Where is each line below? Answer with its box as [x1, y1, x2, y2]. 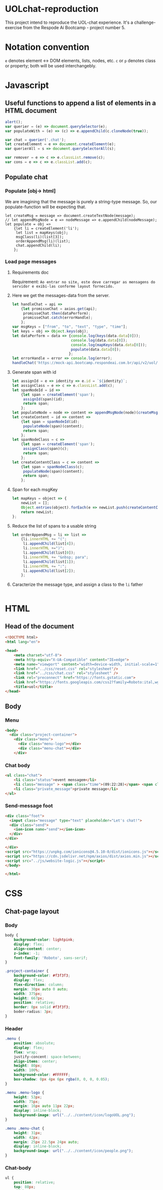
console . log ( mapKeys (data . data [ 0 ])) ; [71, 342, 147, 347]
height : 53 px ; [14, 1094, 42, 1100]
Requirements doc [12, 269, 49, 275]
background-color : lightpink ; [14, 938, 75, 942]
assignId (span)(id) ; [23, 397, 65, 401]
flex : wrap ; [14, 1050, 38, 1055]
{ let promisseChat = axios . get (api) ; [21, 306, 98, 311]
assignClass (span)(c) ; [23, 446, 69, 451]
